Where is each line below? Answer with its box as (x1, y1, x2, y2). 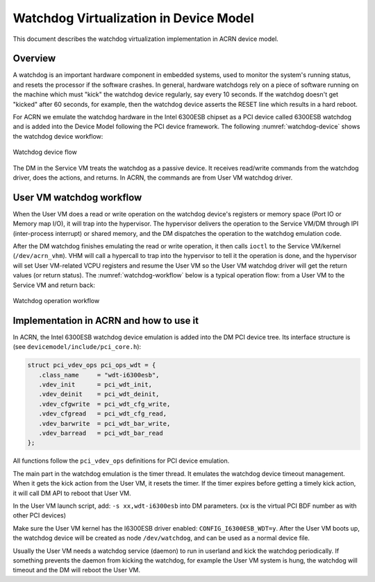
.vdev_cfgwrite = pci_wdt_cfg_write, (38, 400, 171, 408)
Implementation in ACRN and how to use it (12, 314, 199, 326)
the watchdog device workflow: (12, 132, 103, 140)
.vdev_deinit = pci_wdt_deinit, (38, 391, 160, 398)
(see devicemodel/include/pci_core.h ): (12, 343, 142, 351)
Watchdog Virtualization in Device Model (12, 10, 255, 26)
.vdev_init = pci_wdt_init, (38, 381, 153, 388)
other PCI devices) (12, 511, 66, 520)
